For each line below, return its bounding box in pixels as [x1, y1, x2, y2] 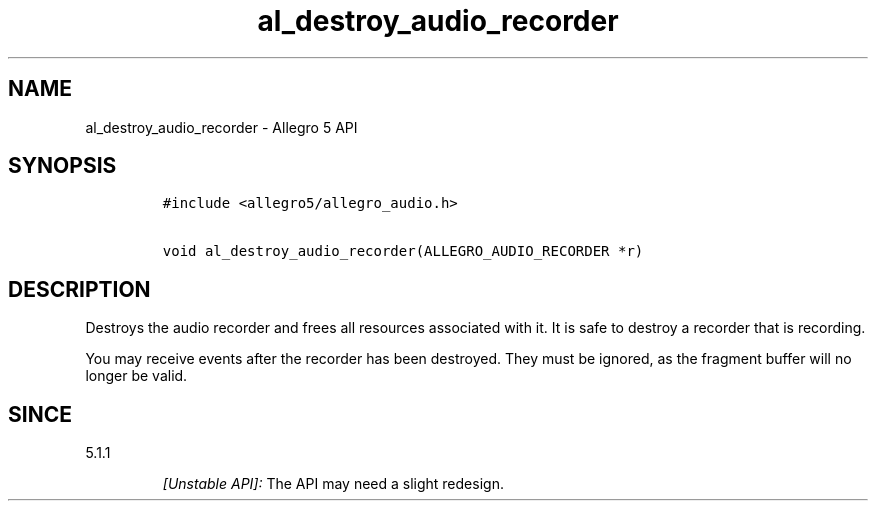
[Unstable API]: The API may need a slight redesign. [162, 475, 504, 493]
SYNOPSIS [8, 153, 117, 179]
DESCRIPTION [8, 276, 151, 302]
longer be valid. [85, 367, 188, 385]
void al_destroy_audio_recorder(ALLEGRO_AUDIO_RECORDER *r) [162, 243, 644, 260]
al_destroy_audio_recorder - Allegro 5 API [85, 118, 358, 136]
